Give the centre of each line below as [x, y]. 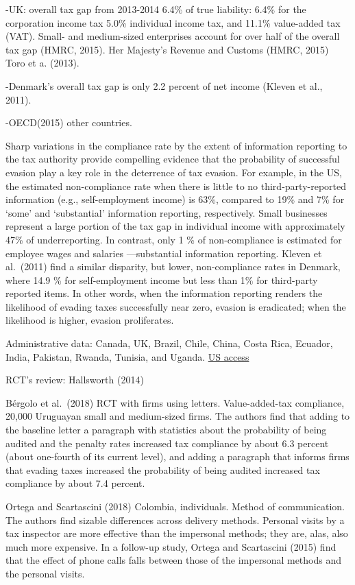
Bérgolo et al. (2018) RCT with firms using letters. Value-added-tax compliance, [175, 402]
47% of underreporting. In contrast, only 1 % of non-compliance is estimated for [174, 239]
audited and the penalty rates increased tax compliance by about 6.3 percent [167, 443]
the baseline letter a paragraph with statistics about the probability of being [166, 430]
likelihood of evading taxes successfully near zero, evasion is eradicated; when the [176, 306]
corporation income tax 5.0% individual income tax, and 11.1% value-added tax [173, 22]
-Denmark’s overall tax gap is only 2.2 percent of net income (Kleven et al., [164, 85]
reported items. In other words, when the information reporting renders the [164, 293]
